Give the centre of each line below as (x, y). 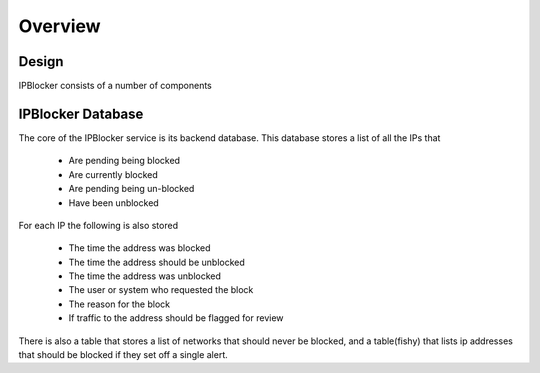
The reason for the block (119, 304)
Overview (59, 26)
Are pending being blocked (124, 161)
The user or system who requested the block (161, 290)
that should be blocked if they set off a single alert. (123, 355)
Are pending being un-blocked (131, 189)
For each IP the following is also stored (98, 225)
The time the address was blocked (139, 248)
